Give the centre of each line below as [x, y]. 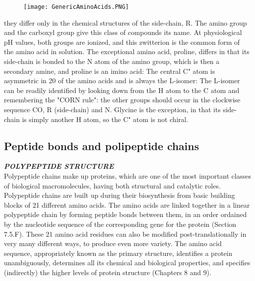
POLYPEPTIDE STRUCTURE [59, 166]
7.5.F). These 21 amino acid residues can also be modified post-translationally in [125, 234]
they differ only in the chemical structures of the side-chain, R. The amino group [126, 22]
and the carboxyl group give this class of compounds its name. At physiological [123, 32]
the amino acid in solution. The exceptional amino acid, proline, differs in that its [127, 51]
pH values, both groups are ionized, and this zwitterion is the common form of [122, 42]
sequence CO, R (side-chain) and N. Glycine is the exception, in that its [112, 109]
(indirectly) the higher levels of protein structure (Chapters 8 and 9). [108, 272]
